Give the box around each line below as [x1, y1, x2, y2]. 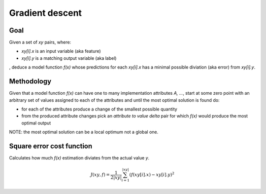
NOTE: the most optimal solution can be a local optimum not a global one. [9, 129, 159, 135]
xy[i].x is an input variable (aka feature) [21, 48, 101, 54]
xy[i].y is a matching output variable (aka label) [21, 55, 117, 61]
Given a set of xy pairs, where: [9, 39, 71, 45]
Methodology [9, 77, 52, 86]
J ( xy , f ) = [90, 172, 110, 178]
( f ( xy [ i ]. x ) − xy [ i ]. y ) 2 [129, 171, 175, 178]
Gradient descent [9, 7, 82, 18]
